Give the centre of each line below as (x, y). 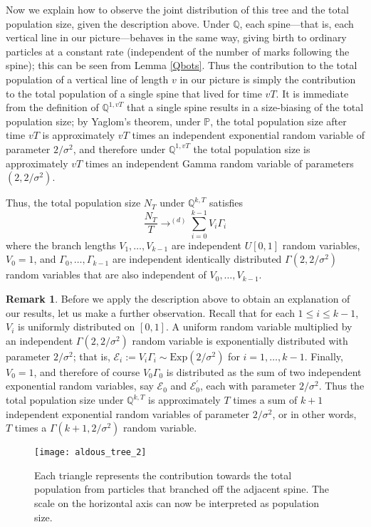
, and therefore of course (87, 371)
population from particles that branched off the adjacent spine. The (182, 489)
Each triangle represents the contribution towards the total (163, 475)
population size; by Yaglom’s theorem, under (103, 121)
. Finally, (324, 356)
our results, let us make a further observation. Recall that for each (150, 312)
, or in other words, (314, 413)
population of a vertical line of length (87, 79)
